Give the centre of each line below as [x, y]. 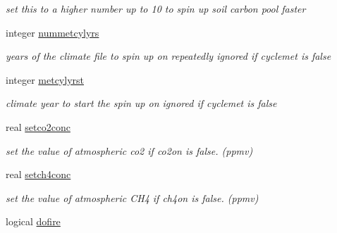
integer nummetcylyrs [53, 32]
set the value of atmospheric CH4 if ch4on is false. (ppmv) [132, 197]
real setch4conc [38, 174]
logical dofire [33, 221]
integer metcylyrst [45, 79]
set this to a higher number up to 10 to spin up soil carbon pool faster [156, 8]
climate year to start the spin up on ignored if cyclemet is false [141, 103]
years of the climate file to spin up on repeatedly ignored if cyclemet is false [168, 56]
